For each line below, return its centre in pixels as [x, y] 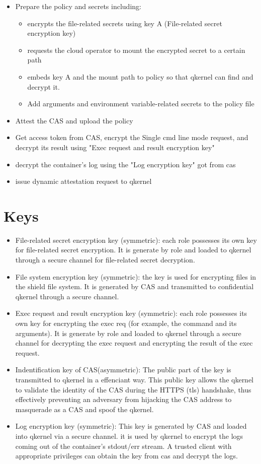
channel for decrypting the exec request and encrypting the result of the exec [134, 343]
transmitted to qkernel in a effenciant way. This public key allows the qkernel [135, 379]
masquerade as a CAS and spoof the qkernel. [84, 409]
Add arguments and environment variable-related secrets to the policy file [141, 104]
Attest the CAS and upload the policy [74, 120]
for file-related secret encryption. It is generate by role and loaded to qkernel [133, 250]
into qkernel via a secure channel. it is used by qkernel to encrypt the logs [129, 436]
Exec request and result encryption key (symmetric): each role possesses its [131, 313]
